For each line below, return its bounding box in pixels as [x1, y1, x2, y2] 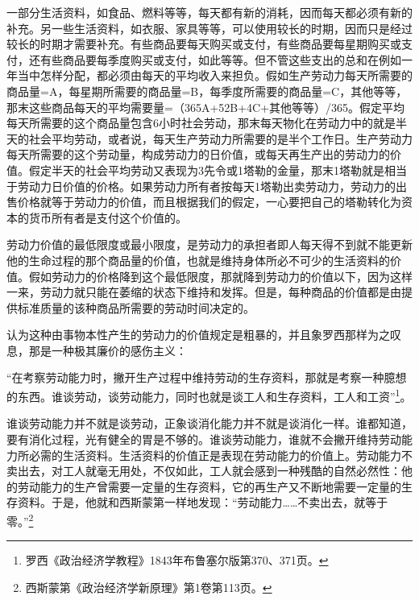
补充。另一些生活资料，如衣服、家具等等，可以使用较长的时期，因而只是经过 [6, 19, 413, 36]
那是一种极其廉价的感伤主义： [28, 341, 187, 358]
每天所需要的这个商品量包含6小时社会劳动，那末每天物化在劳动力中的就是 [6, 114, 396, 131]
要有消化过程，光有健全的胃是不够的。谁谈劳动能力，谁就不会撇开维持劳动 [6, 430, 401, 447]
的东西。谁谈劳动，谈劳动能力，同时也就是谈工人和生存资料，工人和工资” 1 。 [6, 386, 412, 404]
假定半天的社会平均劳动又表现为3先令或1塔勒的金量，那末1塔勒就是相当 [28, 161, 407, 178]
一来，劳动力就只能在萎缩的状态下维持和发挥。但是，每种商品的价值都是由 [6, 283, 401, 300]
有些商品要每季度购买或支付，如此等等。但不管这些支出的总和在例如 [39, 51, 401, 68]
